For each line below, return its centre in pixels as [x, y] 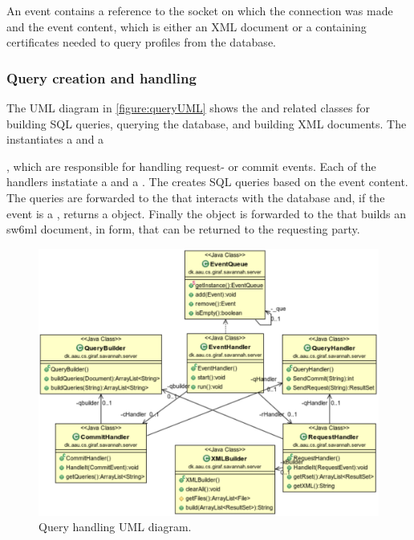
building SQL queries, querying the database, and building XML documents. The [207, 123]
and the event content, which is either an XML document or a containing [187, 26]
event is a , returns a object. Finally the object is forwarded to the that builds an [207, 213]
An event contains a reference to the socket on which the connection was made [200, 10]
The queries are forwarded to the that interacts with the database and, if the [196, 197]
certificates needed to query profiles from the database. [141, 42]
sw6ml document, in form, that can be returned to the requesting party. [183, 229]
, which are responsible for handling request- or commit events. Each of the [191, 166]
